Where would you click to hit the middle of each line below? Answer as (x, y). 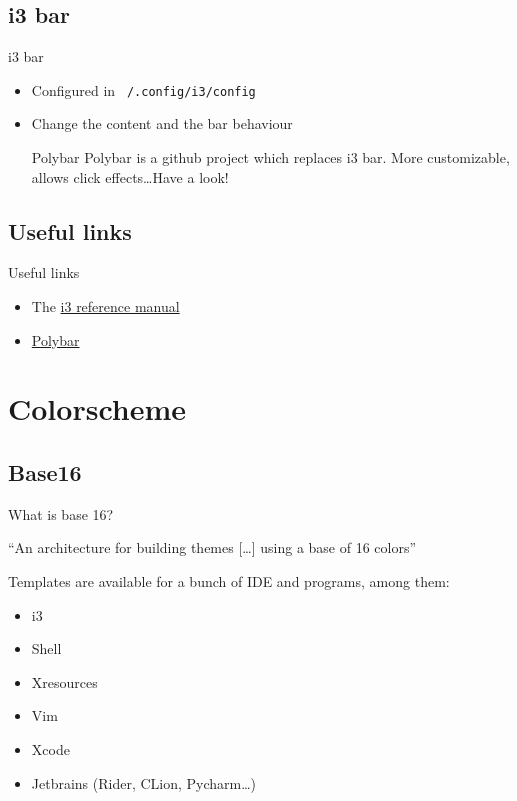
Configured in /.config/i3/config (143, 89)
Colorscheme (97, 408)
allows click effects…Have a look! (130, 176)
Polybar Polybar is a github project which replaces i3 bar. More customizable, (270, 157)
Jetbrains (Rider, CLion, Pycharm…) (144, 782)
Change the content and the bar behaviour (162, 123)
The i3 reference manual (105, 306)
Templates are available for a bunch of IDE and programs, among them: (229, 580)
